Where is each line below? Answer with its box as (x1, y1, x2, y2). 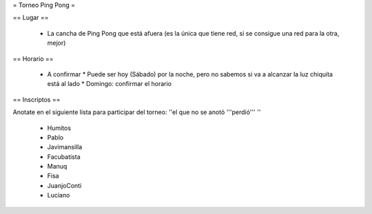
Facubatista (47, 152, 81, 161)
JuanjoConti (47, 181, 82, 189)
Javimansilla (47, 143, 83, 151)
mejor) (47, 39, 66, 47)
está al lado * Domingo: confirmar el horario (47, 80, 172, 88)
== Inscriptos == (12, 95, 61, 103)
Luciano (47, 191, 70, 200)
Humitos (47, 124, 72, 132)
